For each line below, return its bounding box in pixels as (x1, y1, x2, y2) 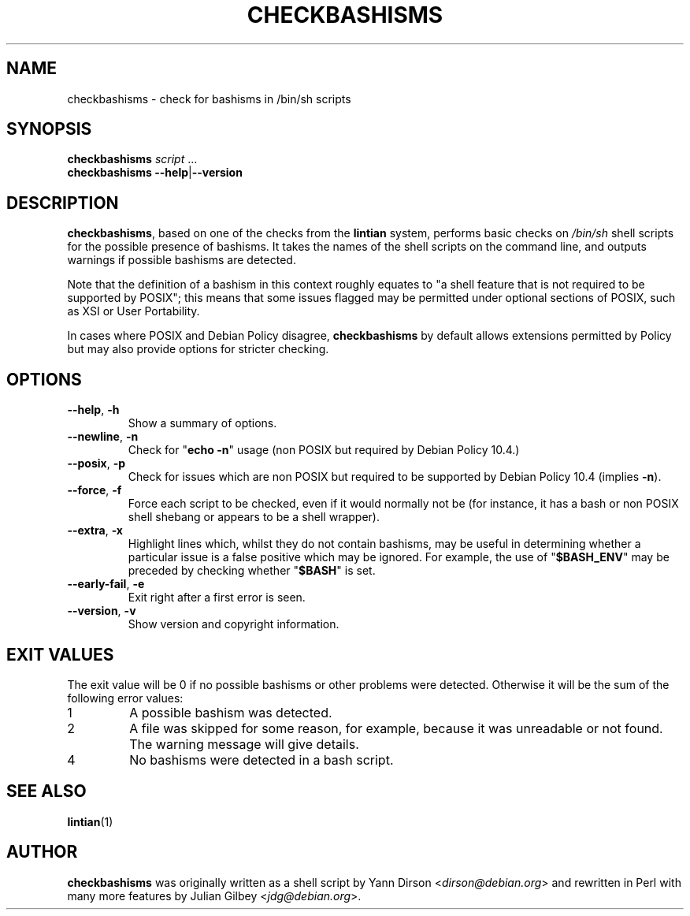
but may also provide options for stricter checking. (67, 342, 329, 356)
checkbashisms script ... (67, 152, 198, 166)
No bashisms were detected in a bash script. (129, 751, 394, 768)
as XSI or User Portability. (67, 304, 200, 318)
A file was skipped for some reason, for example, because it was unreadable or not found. (129, 720, 663, 736)
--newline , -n (67, 430, 139, 444)
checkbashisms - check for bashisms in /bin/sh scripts (67, 91, 351, 106)
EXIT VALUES (6, 644, 114, 665)
